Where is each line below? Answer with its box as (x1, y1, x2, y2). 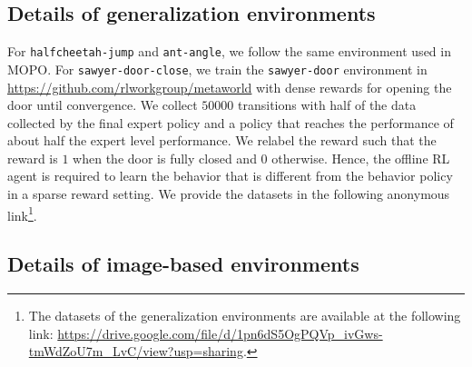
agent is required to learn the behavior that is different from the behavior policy (7, 166, 453, 185)
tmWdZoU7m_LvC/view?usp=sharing (28, 342, 243, 361)
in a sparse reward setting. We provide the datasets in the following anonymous (7, 184, 450, 203)
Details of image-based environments (7, 250, 359, 278)
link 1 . (7, 203, 37, 224)
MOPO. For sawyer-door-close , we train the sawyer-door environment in (7, 59, 428, 78)
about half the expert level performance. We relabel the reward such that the (7, 131, 437, 150)
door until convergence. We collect (7, 95, 198, 114)
